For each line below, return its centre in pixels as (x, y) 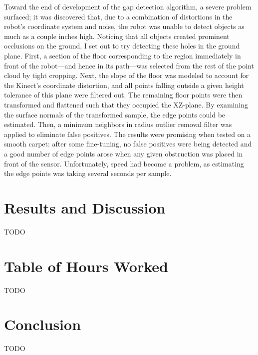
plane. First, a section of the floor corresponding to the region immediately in (123, 55)
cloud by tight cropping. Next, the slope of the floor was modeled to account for (127, 75)
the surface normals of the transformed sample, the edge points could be (115, 114)
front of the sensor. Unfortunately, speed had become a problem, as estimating (124, 163)
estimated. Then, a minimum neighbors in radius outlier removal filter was (118, 124)
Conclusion (43, 324)
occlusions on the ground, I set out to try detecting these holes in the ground (122, 46)
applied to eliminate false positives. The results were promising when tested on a (128, 134)
